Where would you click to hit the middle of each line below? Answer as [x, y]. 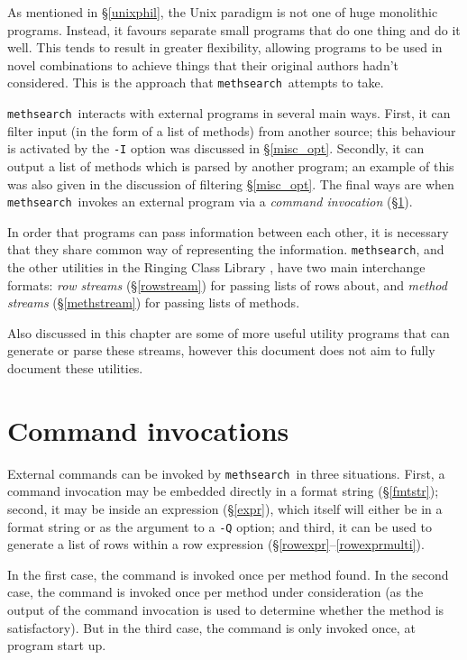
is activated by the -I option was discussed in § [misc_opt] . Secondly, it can [216, 148]
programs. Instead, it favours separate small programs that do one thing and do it [234, 29]
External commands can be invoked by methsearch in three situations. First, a [226, 473]
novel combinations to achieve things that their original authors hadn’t [203, 64]
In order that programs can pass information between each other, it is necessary [228, 231]
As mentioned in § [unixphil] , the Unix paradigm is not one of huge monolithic [223, 12]
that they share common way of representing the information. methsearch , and [226, 249]
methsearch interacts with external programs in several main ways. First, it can [229, 113]
